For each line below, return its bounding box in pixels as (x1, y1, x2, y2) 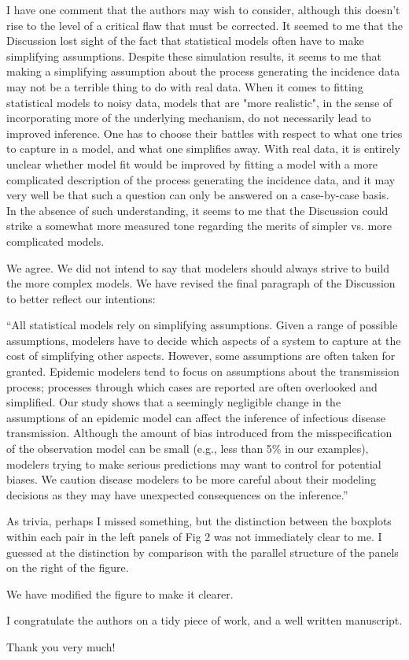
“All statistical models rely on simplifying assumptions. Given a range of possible (6, 317, 398, 333)
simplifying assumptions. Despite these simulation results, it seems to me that (6, 47, 382, 64)
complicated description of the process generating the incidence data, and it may (6, 171, 396, 187)
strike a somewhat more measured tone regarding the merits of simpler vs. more (6, 217, 392, 234)
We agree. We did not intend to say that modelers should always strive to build (6, 259, 390, 276)
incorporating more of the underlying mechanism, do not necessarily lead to (6, 109, 371, 126)
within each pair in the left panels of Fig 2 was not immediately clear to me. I (6, 528, 382, 544)
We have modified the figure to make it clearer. (6, 585, 234, 602)
